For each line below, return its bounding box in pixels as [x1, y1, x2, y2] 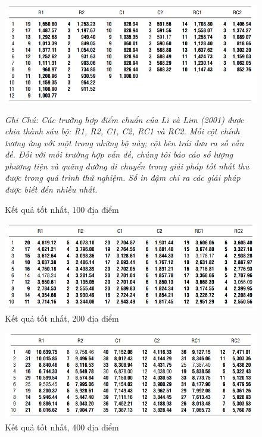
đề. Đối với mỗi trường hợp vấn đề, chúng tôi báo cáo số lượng [5, 148, 233, 161]
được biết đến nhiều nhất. [5, 183, 98, 196]
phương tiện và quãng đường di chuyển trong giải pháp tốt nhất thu [5, 159, 249, 172]
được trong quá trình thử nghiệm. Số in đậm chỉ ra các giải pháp [5, 171, 241, 184]
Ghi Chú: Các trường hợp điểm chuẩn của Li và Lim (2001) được [5, 113, 244, 125]
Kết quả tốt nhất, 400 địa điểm [5, 420, 119, 433]
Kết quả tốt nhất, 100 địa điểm [5, 203, 119, 215]
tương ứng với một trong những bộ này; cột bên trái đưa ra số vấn [5, 136, 244, 149]
